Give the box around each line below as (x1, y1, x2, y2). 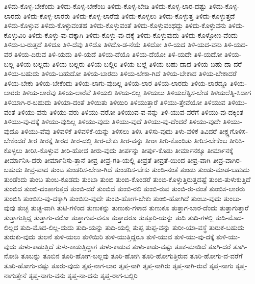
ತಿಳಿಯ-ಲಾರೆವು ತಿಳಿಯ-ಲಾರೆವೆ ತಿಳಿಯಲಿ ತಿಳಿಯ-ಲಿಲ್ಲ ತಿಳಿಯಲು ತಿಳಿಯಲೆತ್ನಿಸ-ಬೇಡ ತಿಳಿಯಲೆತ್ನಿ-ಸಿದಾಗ (22, 87, 251, 98)
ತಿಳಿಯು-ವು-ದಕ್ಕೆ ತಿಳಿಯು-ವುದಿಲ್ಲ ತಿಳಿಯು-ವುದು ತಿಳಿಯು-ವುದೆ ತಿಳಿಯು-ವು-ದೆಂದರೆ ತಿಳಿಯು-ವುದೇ (4, 116, 221, 127)
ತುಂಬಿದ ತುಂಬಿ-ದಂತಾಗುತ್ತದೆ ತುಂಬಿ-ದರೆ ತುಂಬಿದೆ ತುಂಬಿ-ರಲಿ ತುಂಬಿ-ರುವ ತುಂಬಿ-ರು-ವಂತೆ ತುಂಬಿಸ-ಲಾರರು (4, 183, 245, 194)
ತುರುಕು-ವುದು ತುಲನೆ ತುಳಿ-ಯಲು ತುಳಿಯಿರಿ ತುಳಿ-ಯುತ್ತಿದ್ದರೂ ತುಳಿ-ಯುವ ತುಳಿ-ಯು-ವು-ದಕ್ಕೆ (4, 232, 214, 242)
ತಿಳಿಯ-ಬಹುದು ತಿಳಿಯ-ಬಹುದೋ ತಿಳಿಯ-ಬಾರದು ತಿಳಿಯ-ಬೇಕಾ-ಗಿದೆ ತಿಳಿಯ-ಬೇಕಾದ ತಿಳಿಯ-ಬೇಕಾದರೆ (4, 68, 237, 78)
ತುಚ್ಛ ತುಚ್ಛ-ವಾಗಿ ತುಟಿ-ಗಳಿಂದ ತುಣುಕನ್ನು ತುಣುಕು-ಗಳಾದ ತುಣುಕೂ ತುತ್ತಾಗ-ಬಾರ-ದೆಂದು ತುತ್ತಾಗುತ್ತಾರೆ (17, 203, 249, 213)
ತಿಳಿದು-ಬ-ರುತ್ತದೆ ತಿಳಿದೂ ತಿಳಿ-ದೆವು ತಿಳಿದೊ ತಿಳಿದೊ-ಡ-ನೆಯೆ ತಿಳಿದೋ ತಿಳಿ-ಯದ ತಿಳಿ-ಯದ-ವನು (4, 39, 222, 50)
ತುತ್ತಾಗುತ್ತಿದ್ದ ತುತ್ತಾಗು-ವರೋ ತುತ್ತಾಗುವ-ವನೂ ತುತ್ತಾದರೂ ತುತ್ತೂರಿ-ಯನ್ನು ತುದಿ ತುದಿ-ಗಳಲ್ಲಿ (4, 212, 213, 223)
